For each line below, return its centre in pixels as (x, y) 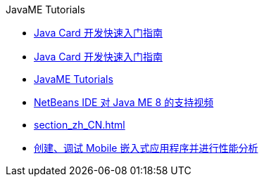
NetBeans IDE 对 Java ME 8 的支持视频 (124, 102)
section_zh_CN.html (80, 125)
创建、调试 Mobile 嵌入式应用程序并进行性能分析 (146, 148)
